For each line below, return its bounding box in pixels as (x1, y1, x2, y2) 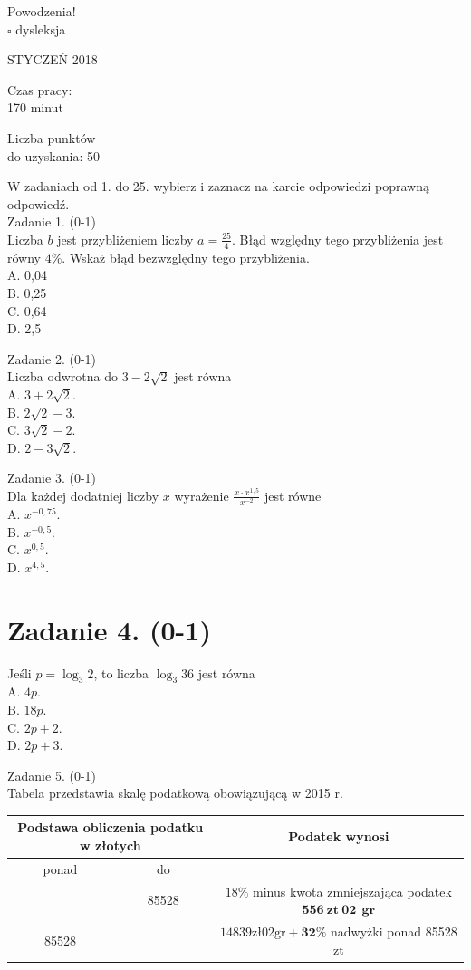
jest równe (264, 485, 322, 504)
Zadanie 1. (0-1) (7, 212, 96, 231)
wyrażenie (174, 485, 229, 504)
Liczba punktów (7, 128, 96, 147)
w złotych (80, 835, 141, 854)
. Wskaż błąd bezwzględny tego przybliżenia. (62, 247, 310, 266)
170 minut (7, 98, 63, 117)
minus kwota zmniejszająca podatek (253, 881, 452, 900)
